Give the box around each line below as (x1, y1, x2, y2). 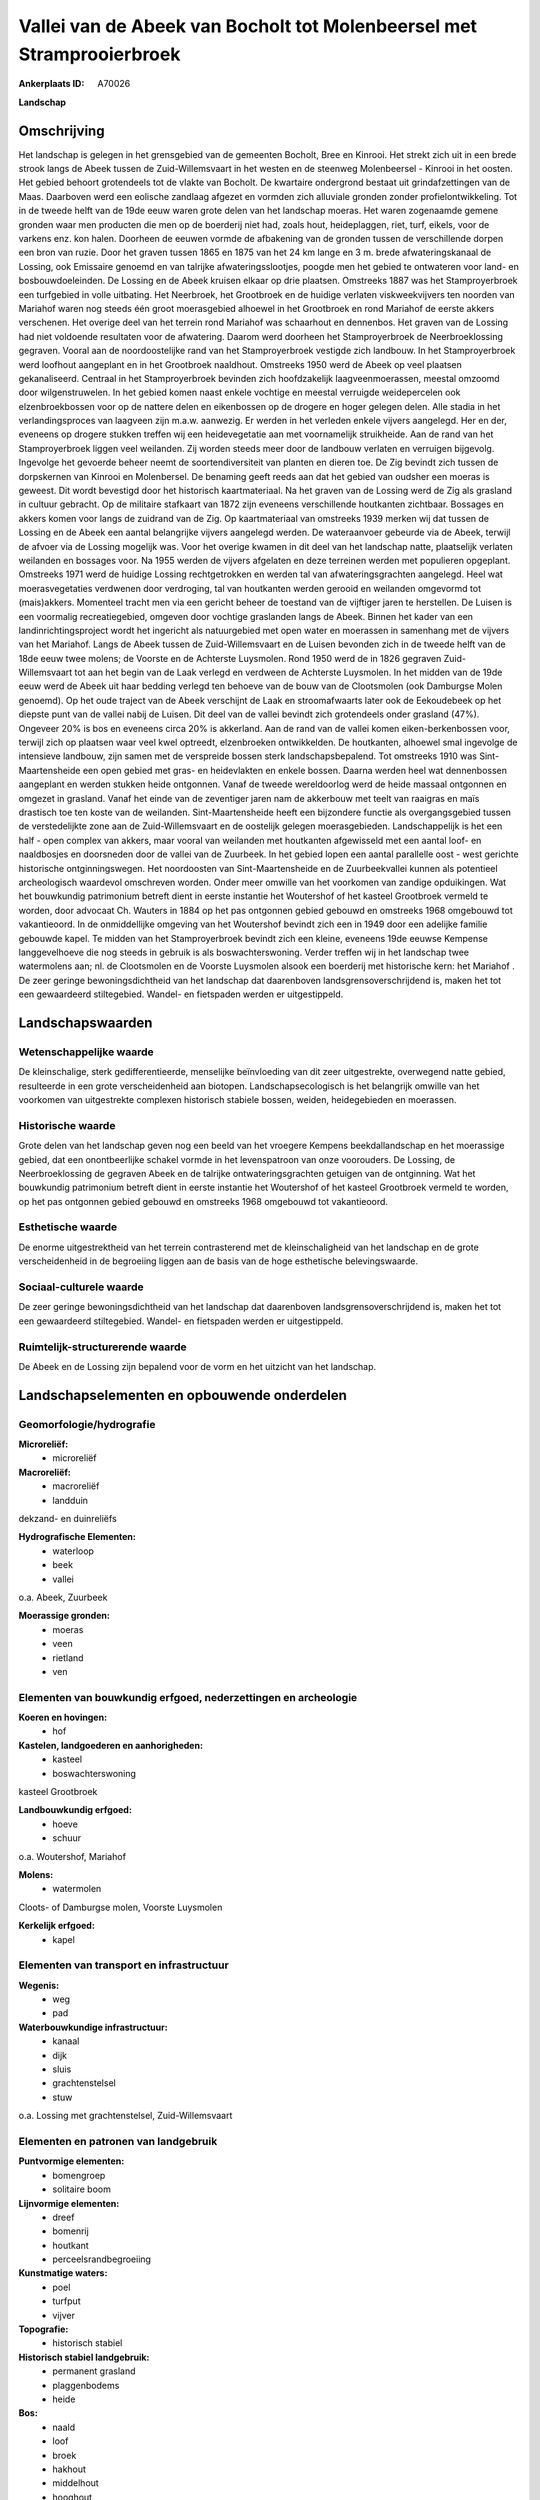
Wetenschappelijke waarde (18, 1045, 154, 1059)
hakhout (52, 2463, 87, 2475)
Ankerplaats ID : (18, 78, 85, 90)
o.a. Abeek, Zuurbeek (18, 1591, 108, 1603)
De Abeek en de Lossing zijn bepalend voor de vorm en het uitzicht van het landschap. (18, 1360, 377, 1372)
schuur (52, 1832, 82, 1844)
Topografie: (18, 2323, 69, 2335)
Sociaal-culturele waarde (18, 1280, 144, 1294)
